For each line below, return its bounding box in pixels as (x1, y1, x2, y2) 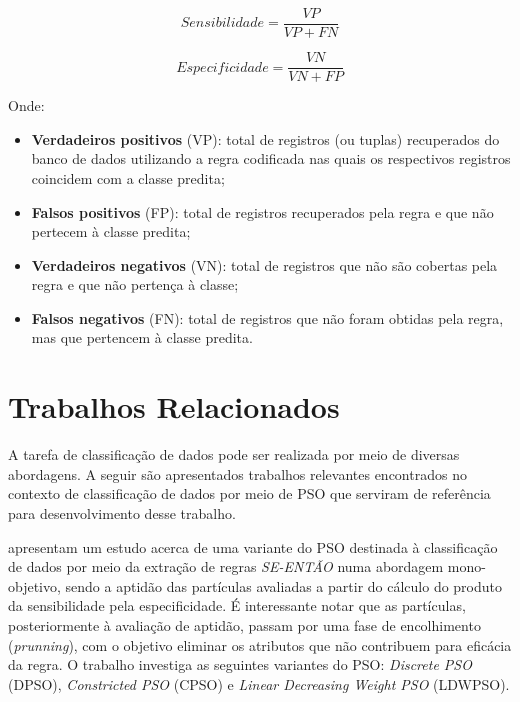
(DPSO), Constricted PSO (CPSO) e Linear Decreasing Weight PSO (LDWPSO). (8, 673, 510, 694)
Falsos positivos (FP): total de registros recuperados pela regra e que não (31, 201, 494, 222)
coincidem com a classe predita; (31, 167, 225, 188)
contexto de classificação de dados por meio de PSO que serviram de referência (8, 483, 491, 504)
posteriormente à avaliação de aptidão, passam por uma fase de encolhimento (8, 614, 481, 635)
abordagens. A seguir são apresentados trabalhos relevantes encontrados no (8, 463, 467, 484)
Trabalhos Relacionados (8, 386, 340, 427)
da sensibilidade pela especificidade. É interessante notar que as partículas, (8, 595, 466, 616)
